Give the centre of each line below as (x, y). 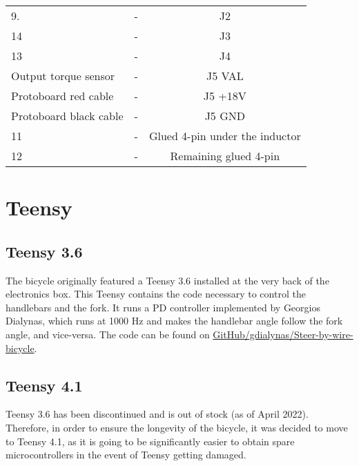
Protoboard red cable (62, 96)
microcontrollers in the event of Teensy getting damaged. (126, 455)
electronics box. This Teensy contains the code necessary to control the (156, 294)
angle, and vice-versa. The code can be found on (108, 334)
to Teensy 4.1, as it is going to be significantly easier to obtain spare (150, 441)
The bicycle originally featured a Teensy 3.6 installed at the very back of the (167, 280)
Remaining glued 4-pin (225, 156)
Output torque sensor (63, 76)
